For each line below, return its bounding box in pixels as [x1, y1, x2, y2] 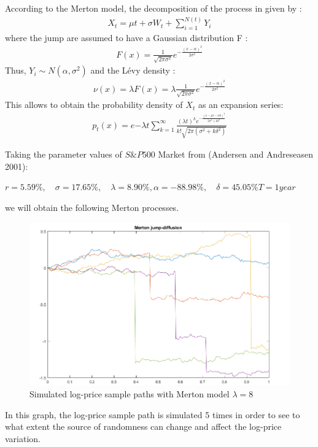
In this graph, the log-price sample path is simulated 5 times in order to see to [5, 408, 300, 421]
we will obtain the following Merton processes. [5, 201, 179, 214]
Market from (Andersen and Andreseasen [158, 148, 313, 161]
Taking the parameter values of [5, 148, 122, 161]
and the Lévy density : [90, 64, 176, 77]
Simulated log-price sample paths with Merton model [29, 388, 230, 400]
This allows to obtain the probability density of [5, 98, 183, 111]
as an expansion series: [198, 98, 284, 111]
